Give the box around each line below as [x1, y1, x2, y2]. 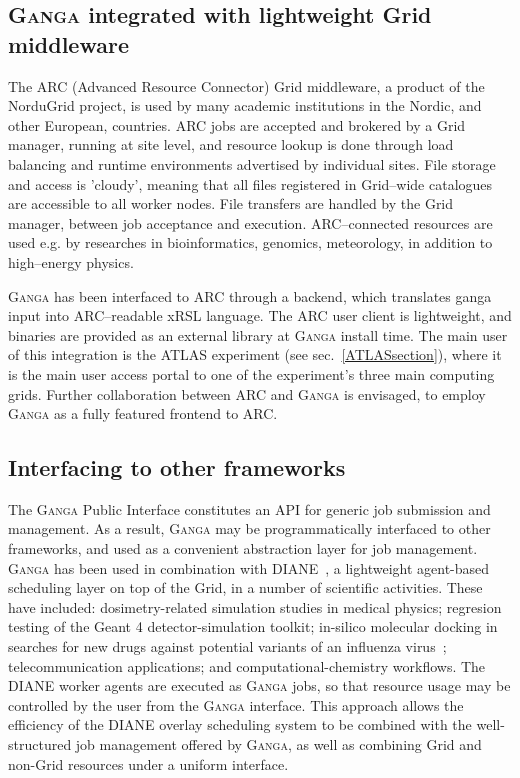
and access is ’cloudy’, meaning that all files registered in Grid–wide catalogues [8, 173, 493, 194]
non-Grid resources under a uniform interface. [8, 753, 289, 774]
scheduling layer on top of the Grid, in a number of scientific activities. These [8, 577, 483, 598]
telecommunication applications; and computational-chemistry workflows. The [8, 655, 486, 676]
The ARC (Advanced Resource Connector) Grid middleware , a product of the [8, 75, 485, 96]
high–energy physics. [8, 251, 134, 272]
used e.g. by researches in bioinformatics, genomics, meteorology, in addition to [8, 232, 493, 253]
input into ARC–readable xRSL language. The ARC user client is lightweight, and [8, 305, 512, 326]
